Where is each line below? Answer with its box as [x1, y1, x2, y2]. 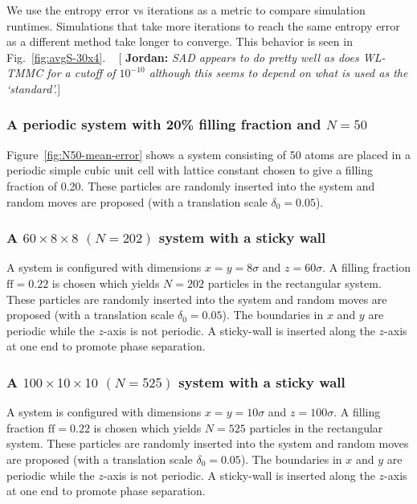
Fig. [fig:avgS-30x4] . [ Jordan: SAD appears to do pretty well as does [6, 48, 359, 65]
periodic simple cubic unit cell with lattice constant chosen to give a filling [6, 162, 374, 178]
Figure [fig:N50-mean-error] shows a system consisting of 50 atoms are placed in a [6, 145, 411, 162]
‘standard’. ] [6, 80, 61, 96]
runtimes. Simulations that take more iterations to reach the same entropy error [6, 17, 400, 34]
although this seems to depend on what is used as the [149, 64, 408, 81]
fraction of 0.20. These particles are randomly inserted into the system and [6, 177, 375, 194]
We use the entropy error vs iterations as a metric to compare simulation [6, 2, 366, 18]
